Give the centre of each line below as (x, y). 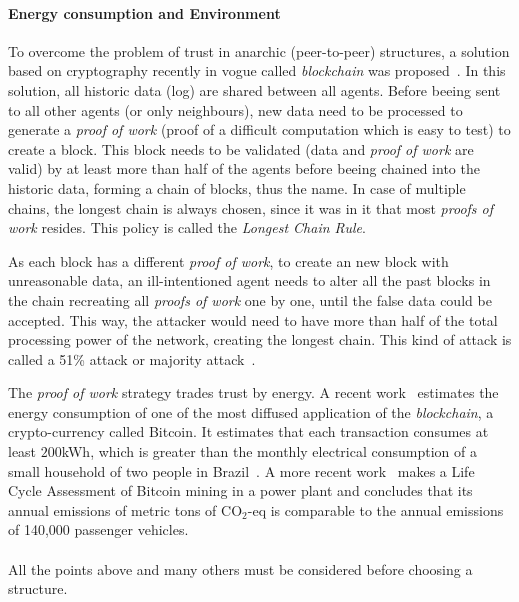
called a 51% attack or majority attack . (132, 358)
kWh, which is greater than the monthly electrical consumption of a (269, 451)
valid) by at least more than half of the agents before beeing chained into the (244, 168)
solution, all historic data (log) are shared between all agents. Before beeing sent (254, 89)
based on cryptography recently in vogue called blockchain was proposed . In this (257, 70)
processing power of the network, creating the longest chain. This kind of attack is (260, 339)
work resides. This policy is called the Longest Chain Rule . (187, 227)
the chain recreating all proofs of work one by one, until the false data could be (250, 299)
